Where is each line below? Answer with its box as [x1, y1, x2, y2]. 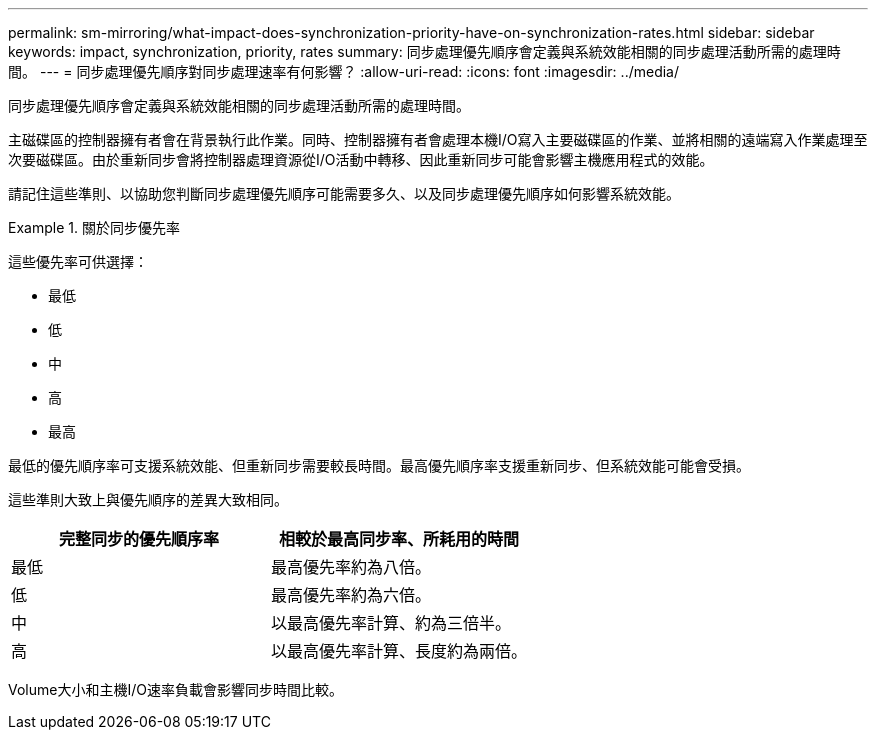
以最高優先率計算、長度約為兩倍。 [271, 641, 528, 661]
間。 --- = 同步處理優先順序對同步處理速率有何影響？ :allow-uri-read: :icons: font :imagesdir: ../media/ [8, 63, 680, 80]
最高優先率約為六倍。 [271, 585, 432, 605]
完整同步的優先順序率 [59, 529, 220, 549]
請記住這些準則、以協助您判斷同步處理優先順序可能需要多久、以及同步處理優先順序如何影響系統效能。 [8, 185, 680, 202]
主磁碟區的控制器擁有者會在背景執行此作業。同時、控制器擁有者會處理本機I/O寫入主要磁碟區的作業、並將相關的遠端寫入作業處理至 [8, 131, 868, 148]
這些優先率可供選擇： [8, 253, 148, 270]
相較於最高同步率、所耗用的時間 [279, 529, 520, 549]
